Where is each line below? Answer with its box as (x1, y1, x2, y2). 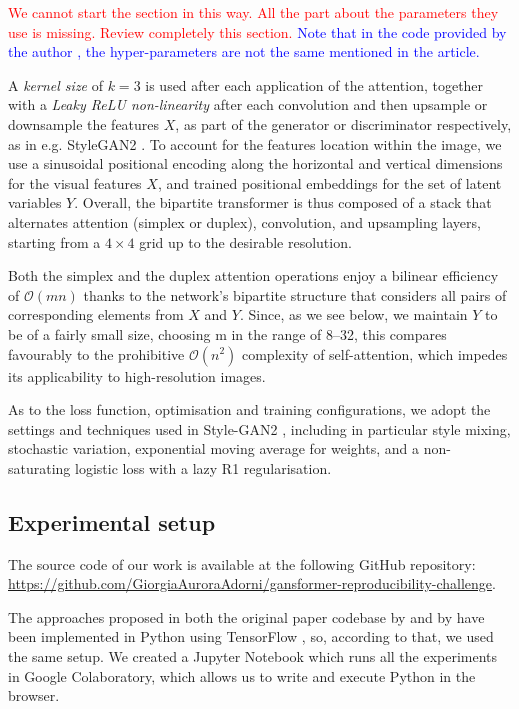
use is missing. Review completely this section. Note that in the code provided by (8, 21, 507, 42)
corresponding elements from (8, 304, 184, 325)
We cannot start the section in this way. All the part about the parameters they (8, 2, 499, 22)
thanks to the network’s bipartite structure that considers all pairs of (83, 284, 507, 305)
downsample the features (8, 113, 160, 134)
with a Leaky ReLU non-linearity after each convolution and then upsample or (8, 94, 488, 115)
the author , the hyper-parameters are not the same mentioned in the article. (8, 41, 480, 62)
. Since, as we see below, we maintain (239, 304, 468, 325)
